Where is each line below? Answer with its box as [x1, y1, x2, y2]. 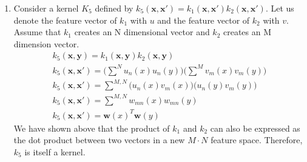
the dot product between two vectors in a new [13, 133, 185, 146]
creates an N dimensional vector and [74, 25, 210, 38]
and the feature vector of [157, 13, 250, 26]
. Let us [265, 2, 294, 14]
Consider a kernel [13, 2, 79, 14]
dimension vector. [13, 37, 79, 50]
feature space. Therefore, [211, 133, 303, 146]
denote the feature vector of [13, 13, 117, 26]
